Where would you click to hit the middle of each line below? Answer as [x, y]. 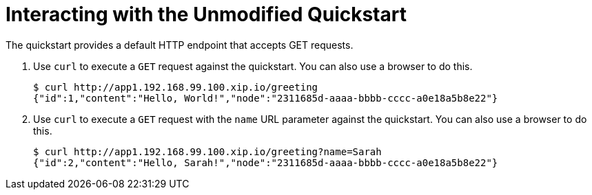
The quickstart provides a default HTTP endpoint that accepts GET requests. [180, 45]
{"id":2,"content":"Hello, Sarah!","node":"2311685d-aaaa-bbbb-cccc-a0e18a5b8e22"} [266, 162]
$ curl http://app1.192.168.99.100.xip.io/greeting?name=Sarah [207, 151]
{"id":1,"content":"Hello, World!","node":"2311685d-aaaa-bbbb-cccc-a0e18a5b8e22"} [266, 98]
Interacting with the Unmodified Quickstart [206, 14]
